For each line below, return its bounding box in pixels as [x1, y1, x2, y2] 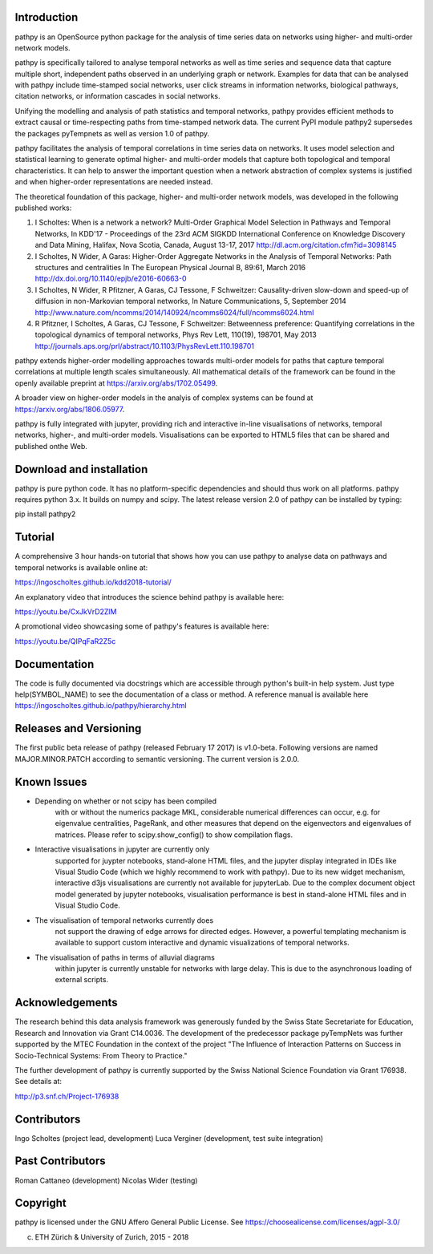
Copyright [14, 1196, 67, 1210]
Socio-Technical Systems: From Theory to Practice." [14, 1050, 188, 1060]
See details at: [14, 1077, 63, 1086]
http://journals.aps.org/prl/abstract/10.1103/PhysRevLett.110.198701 [34, 341, 255, 350]
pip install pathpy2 [14, 509, 76, 519]
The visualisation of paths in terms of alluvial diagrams [34, 953, 216, 962]
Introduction [14, 10, 79, 24]
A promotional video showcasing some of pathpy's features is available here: [14, 621, 269, 631]
